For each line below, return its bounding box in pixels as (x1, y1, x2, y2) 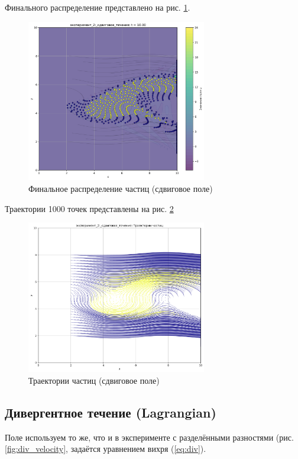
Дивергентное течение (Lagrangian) (5, 403, 216, 421)
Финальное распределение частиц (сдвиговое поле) (28, 182, 213, 194)
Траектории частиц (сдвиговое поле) (28, 374, 160, 386)
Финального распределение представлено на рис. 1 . (5, 1, 190, 13)
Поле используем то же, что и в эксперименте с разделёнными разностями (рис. (5, 431, 294, 443)
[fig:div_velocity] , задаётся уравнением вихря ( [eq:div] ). (5, 442, 206, 455)
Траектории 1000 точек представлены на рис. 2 (5, 202, 174, 214)
